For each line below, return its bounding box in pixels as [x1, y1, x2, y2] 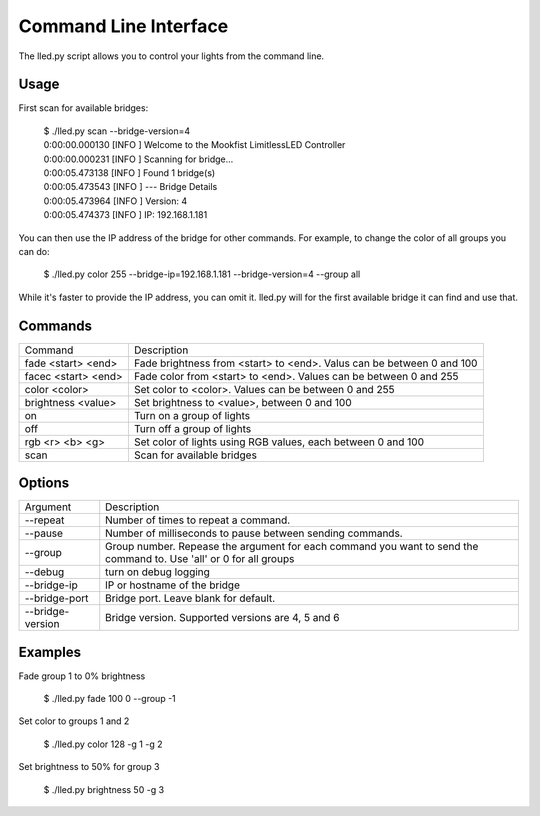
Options [18, 475, 70, 492]
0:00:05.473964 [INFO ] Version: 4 [43, 195, 188, 207]
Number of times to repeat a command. [105, 513, 291, 527]
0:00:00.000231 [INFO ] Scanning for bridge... [43, 153, 234, 165]
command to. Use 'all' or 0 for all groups [105, 552, 295, 566]
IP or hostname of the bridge [105, 578, 240, 592]
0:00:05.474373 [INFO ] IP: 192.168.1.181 [43, 209, 208, 221]
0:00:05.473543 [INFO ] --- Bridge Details [43, 181, 218, 193]
